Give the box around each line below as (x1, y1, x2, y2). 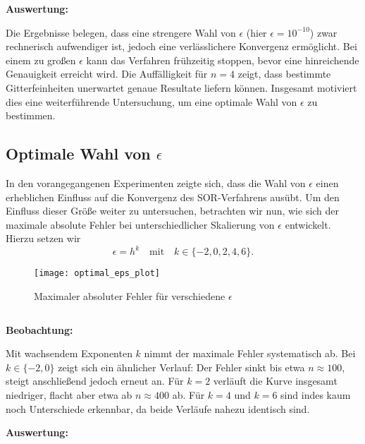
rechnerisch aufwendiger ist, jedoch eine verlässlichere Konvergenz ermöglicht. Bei (6, 39, 357, 54)
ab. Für (172, 388, 205, 402)
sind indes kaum (280, 388, 351, 402)
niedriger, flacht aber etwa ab (6, 388, 132, 402)
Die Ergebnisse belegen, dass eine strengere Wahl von (6, 25, 236, 40)
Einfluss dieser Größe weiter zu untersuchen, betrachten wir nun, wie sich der (6, 203, 340, 218)
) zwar (309, 25, 338, 40)
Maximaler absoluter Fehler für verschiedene (34, 289, 225, 304)
